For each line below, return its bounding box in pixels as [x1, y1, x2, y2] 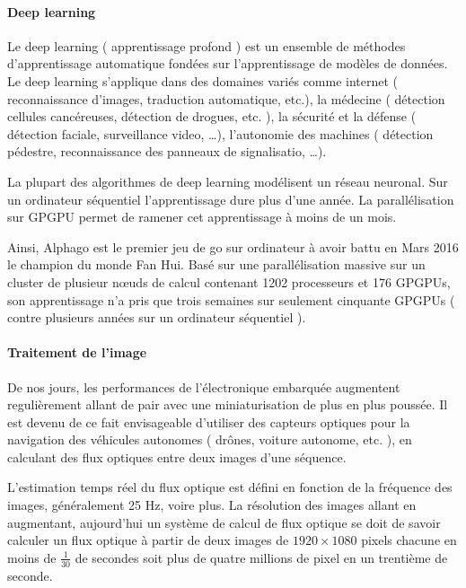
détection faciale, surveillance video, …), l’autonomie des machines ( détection [7, 124, 434, 143]
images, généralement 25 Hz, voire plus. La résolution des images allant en [7, 496, 417, 514]
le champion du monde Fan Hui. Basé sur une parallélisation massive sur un [7, 255, 426, 274]
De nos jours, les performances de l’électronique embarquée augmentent [7, 377, 400, 396]
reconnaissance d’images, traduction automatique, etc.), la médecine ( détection [7, 89, 445, 108]
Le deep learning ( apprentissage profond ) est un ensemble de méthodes [7, 36, 406, 55]
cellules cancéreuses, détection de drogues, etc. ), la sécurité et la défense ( [7, 107, 417, 126]
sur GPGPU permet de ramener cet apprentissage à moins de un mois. [7, 207, 397, 226]
